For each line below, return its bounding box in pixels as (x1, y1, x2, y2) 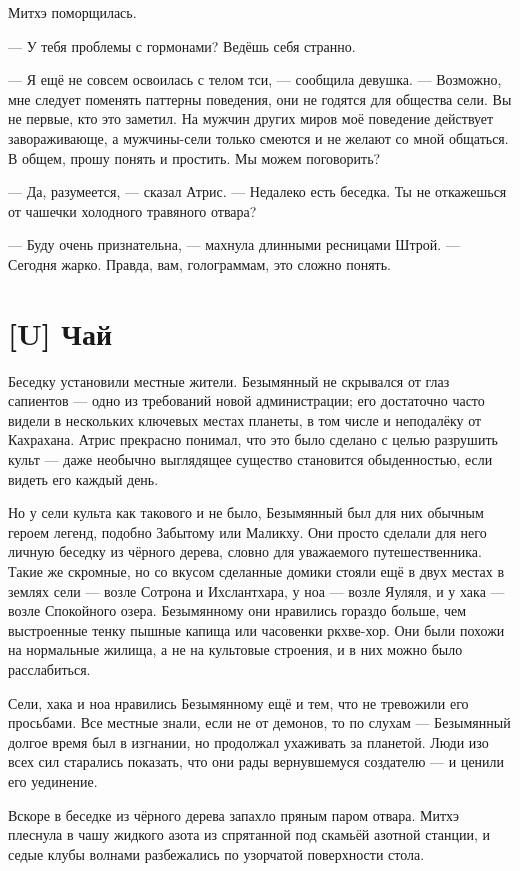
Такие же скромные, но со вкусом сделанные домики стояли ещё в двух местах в (8, 561, 505, 581)
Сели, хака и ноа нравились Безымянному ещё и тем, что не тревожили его (8, 692, 469, 713)
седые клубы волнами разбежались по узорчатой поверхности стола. (8, 843, 425, 864)
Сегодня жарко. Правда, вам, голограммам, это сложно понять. (8, 253, 391, 274)
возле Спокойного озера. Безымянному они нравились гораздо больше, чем (8, 600, 467, 621)
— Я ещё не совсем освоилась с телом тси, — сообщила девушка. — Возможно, (8, 69, 502, 90)
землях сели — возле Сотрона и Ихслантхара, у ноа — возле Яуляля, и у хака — (8, 580, 505, 601)
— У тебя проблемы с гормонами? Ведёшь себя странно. (8, 35, 356, 56)
